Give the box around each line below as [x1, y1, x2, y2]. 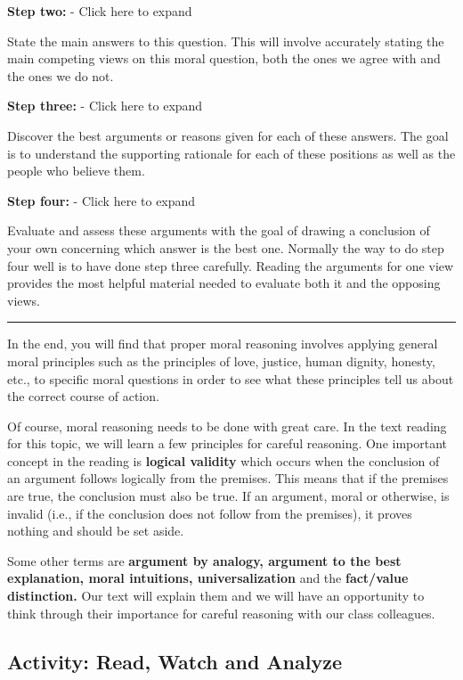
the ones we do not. [7, 66, 114, 85]
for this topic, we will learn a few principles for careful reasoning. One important [7, 434, 448, 453]
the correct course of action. [7, 387, 159, 406]
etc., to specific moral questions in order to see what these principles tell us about [7, 369, 454, 388]
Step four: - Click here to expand [7, 191, 196, 209]
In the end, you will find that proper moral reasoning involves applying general [7, 334, 438, 353]
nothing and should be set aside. [7, 521, 184, 540]
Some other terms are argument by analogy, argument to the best [7, 551, 402, 569]
